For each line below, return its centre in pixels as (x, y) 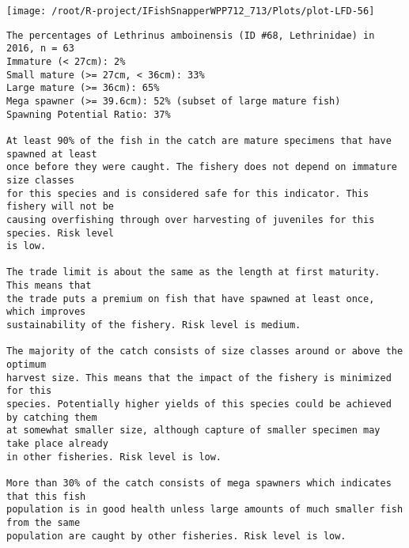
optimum (27, 365)
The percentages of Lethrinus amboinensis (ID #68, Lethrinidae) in (191, 35)
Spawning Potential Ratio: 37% (89, 114)
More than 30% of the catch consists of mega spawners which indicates (199, 483)
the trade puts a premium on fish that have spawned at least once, (191, 299)
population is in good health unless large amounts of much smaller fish (205, 510)
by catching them (52, 417)
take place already (57, 444)
